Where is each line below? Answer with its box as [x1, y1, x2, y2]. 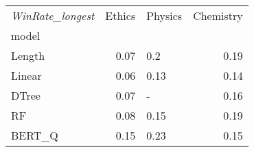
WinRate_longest [11, 8, 95, 23]
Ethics [105, 8, 136, 23]
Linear [11, 67, 42, 83]
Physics [146, 8, 183, 23]
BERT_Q [11, 127, 58, 143]
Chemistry [193, 8, 243, 23]
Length [11, 47, 45, 63]
